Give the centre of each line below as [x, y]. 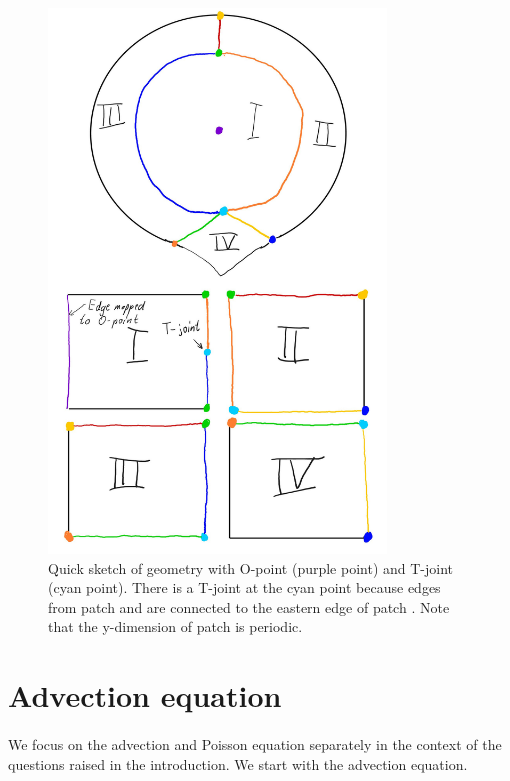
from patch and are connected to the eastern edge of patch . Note [249, 606]
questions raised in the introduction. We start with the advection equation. [238, 763]
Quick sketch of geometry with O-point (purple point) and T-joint [251, 567]
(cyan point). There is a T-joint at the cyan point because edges [244, 587]
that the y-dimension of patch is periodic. [175, 626]
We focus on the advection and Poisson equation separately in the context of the [255, 744]
